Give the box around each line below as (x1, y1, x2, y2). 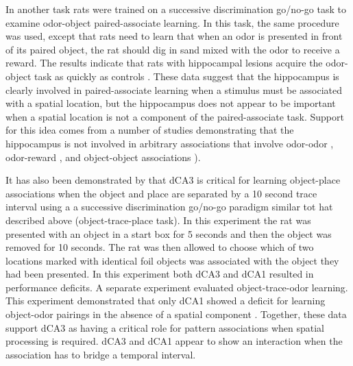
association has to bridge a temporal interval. (5, 347, 196, 361)
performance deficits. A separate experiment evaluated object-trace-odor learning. (5, 280, 348, 294)
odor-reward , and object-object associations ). (5, 149, 201, 164)
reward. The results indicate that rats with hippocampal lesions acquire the (5, 56, 323, 70)
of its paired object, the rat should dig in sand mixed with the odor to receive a (5, 42, 340, 56)
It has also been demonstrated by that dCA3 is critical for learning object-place (5, 173, 341, 187)
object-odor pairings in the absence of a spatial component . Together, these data (5, 307, 347, 321)
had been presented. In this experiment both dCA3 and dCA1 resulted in (5, 267, 314, 281)
